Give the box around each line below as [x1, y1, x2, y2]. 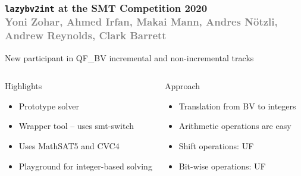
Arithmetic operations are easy [178, 120, 291, 132]
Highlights [5, 80, 42, 92]
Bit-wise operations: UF [178, 159, 266, 172]
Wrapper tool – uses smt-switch [18, 120, 134, 132]
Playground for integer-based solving [18, 159, 152, 172]
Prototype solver [18, 99, 79, 112]
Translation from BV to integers [178, 99, 296, 112]
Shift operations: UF [178, 140, 254, 152]
